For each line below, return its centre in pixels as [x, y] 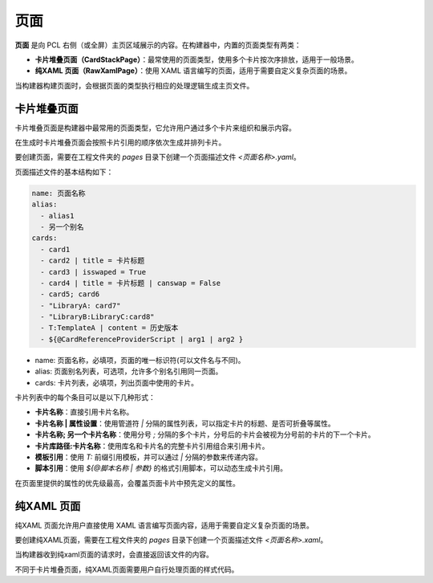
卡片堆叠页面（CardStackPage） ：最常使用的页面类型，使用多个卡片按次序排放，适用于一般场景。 [196, 59]
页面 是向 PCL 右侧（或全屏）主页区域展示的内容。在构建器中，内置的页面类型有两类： [158, 45]
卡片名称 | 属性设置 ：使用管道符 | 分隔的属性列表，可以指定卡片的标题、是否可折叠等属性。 [185, 423]
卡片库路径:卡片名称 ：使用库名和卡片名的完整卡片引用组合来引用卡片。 [152, 446]
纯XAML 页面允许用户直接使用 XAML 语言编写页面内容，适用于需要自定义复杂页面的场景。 [164, 525]
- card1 [55, 249]
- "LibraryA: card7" [81, 306]
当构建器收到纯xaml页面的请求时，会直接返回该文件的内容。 [114, 555]
